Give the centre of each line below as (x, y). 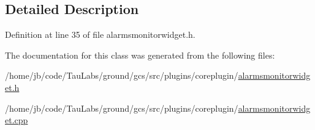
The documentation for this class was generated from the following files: (140, 55)
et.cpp (17, 120)
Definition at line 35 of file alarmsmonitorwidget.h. (100, 34)
